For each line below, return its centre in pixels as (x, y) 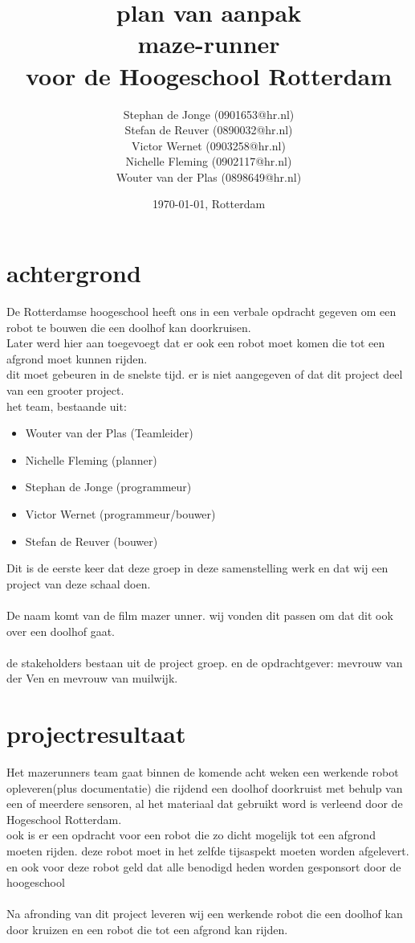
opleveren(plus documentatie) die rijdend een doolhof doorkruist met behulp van (205, 787)
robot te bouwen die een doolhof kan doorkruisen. (129, 327)
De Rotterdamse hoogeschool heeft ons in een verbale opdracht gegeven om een (201, 311)
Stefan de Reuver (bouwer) (92, 541)
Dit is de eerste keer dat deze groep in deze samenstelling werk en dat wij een (197, 568)
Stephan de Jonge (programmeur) (108, 487)
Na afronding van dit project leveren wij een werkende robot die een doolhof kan (205, 914)
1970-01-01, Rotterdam (209, 204)
